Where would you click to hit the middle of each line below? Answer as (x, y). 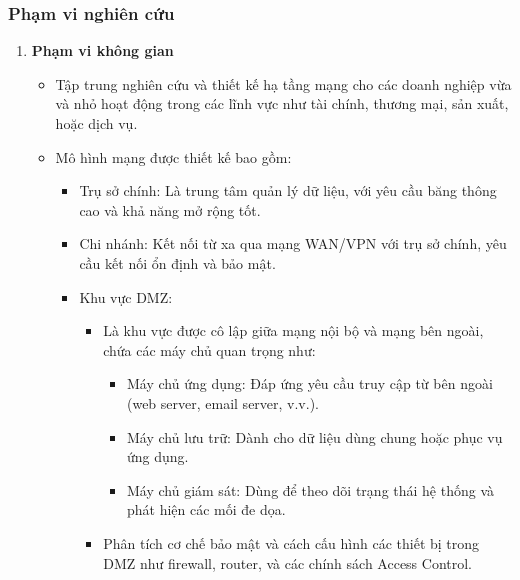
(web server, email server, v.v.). (222, 402)
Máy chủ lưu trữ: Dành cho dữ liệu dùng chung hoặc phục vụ (314, 436)
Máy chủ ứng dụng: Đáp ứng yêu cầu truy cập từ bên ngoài (309, 383)
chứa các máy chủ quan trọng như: (209, 349)
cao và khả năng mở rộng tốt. (170, 209)
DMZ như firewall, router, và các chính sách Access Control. (288, 562)
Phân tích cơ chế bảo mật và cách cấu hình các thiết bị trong (291, 542)
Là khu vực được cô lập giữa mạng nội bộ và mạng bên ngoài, (293, 330)
